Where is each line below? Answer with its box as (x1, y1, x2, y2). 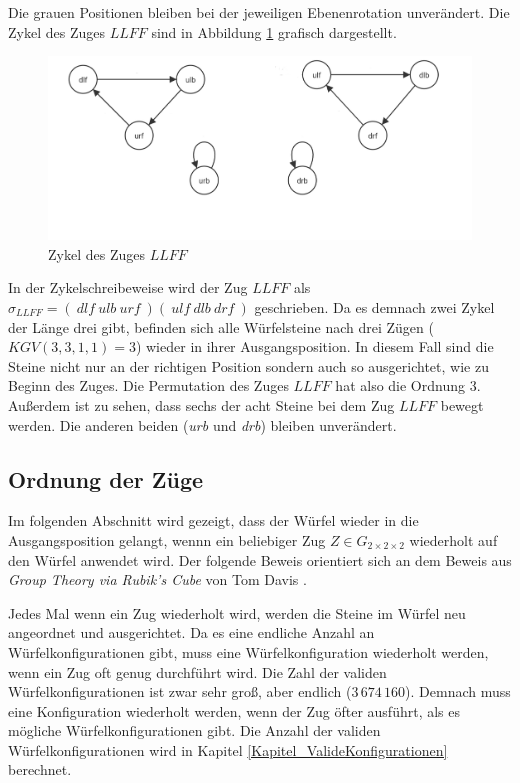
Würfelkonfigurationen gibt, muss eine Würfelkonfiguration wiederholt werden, (8, 641, 489, 662)
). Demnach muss (405, 681, 511, 702)
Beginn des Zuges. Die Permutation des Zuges (8, 375, 289, 396)
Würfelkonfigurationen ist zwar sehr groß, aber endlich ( (8, 681, 352, 702)
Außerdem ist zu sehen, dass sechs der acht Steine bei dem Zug (8, 394, 395, 415)
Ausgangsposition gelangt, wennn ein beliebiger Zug (8, 529, 326, 550)
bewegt (440, 394, 484, 415)
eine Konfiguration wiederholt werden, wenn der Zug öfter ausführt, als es (8, 700, 460, 721)
